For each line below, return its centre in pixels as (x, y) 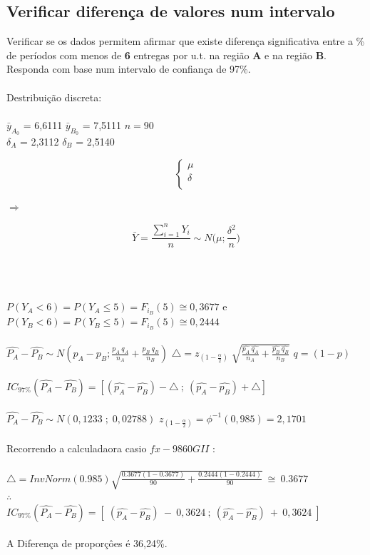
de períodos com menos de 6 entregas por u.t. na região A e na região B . (166, 55)
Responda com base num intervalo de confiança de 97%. (129, 69)
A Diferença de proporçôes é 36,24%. (87, 543)
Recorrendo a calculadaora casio (77, 448)
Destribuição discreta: (54, 97)
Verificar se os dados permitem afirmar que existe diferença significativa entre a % (186, 41)
